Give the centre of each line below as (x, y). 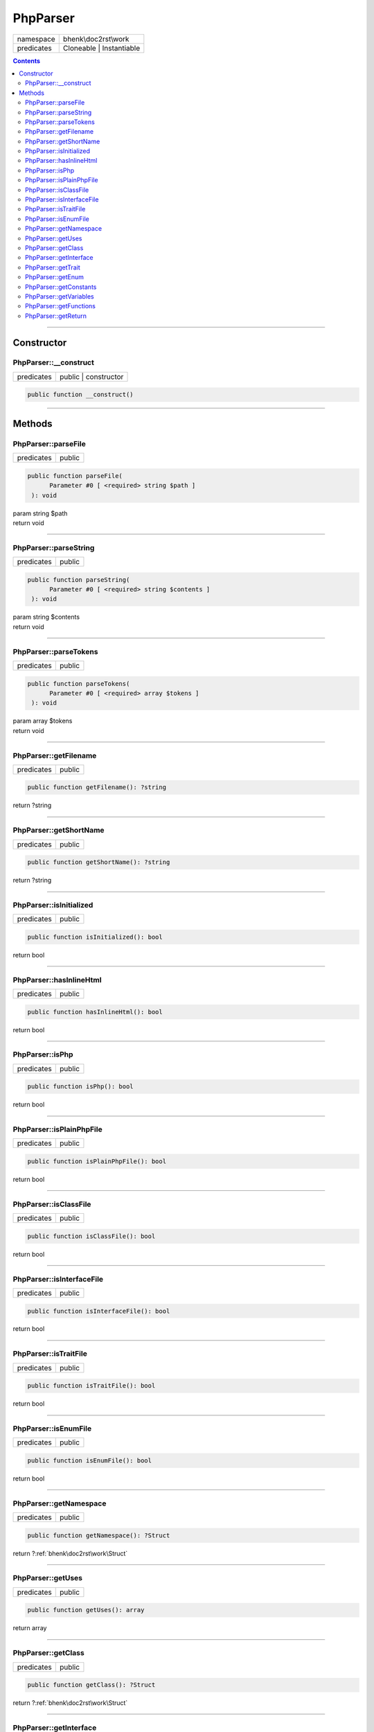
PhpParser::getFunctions (61, 306)
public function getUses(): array (86, 1610)
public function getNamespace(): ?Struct (99, 1535)
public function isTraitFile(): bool (91, 1386)
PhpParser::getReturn (56, 316)
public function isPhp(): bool (81, 1087)
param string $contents (46, 617)
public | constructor (91, 376)
